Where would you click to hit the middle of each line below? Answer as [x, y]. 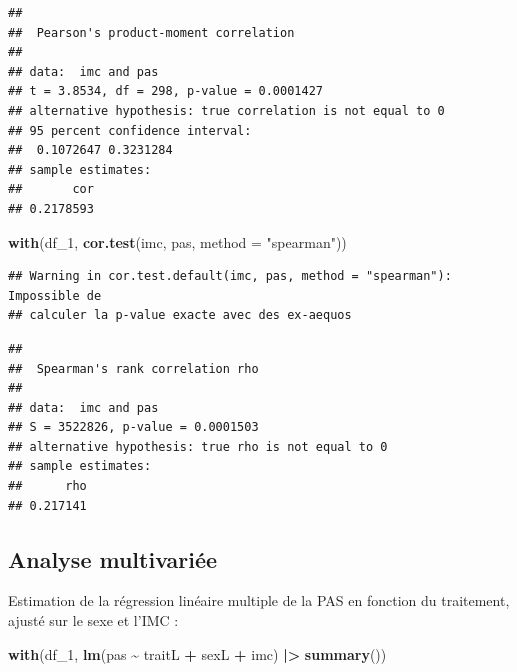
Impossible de [55, 295]
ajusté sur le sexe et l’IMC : [93, 620]
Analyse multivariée [113, 558]
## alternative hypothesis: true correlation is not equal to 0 [226, 110]
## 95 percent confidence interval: [130, 130]
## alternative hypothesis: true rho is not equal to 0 [198, 446]
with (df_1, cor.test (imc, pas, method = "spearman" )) [177, 241]
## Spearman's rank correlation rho [133, 368]
